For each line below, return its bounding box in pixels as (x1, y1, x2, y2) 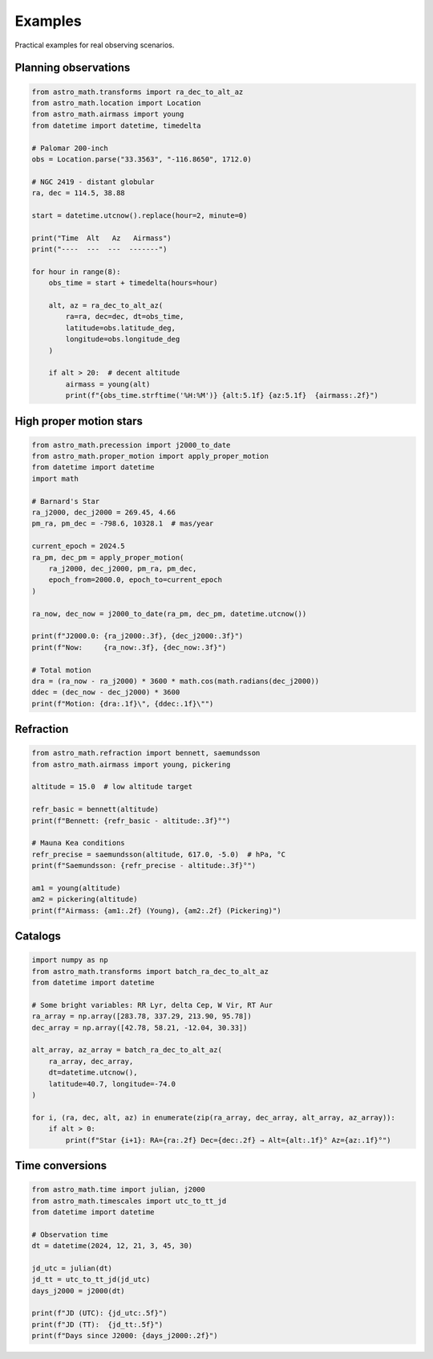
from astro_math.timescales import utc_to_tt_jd (31, 1196, 227, 1205)
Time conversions (14, 1158, 107, 1173)
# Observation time (31, 1230, 108, 1239)
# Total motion (31, 665, 91, 674)
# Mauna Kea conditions (31, 838, 126, 848)
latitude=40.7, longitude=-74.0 (48, 1079, 176, 1088)
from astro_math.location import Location (31, 98, 201, 108)
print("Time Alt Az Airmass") (31, 233, 172, 243)
